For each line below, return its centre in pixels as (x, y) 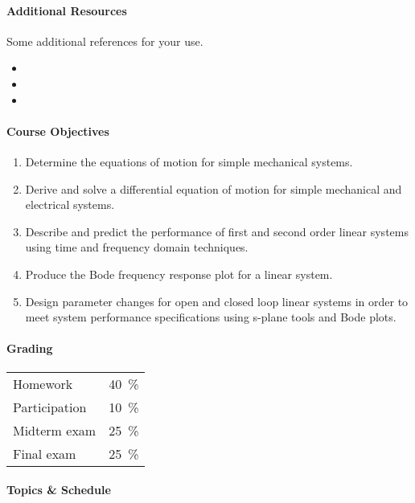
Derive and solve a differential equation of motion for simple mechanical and (214, 188)
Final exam (45, 453)
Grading (30, 348)
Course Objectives (58, 131)
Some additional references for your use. (105, 41)
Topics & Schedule (59, 490)
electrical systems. (70, 204)
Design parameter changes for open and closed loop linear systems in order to (217, 301)
